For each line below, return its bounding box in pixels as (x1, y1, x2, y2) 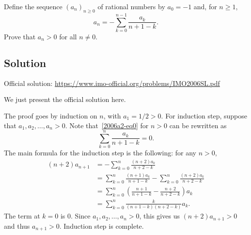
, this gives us (139, 211, 180, 221)
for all (59, 31, 77, 41)
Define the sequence (4, 1, 63, 11)
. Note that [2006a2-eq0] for (65, 120, 149, 130)
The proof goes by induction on (4, 110, 97, 120)
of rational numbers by (97, 1, 165, 11)
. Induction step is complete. (59, 220, 144, 231)
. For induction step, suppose (161, 110, 248, 120)
